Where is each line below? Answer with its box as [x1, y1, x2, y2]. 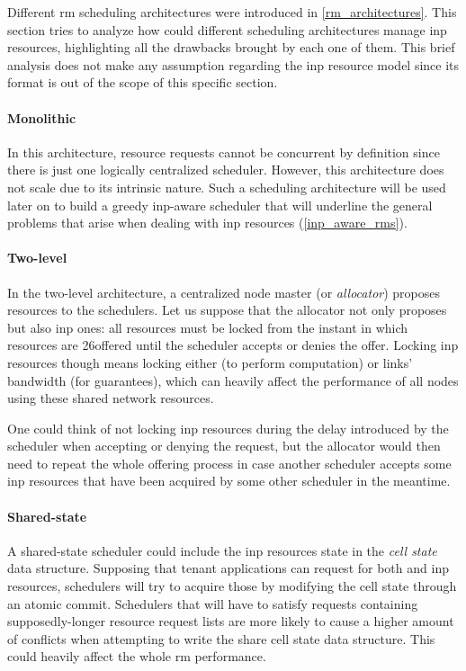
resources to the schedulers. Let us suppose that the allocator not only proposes [7, 300, 447, 319]
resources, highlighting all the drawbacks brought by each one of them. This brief [7, 38, 455, 57]
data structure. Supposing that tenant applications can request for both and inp [7, 559, 449, 577]
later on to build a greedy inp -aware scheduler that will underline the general [7, 195, 433, 214]
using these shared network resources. [7, 389, 214, 407]
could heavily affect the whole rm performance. [7, 647, 266, 666]
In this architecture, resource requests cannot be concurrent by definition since [7, 142, 440, 161]
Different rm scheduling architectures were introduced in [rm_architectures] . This [7, 3, 457, 21]
